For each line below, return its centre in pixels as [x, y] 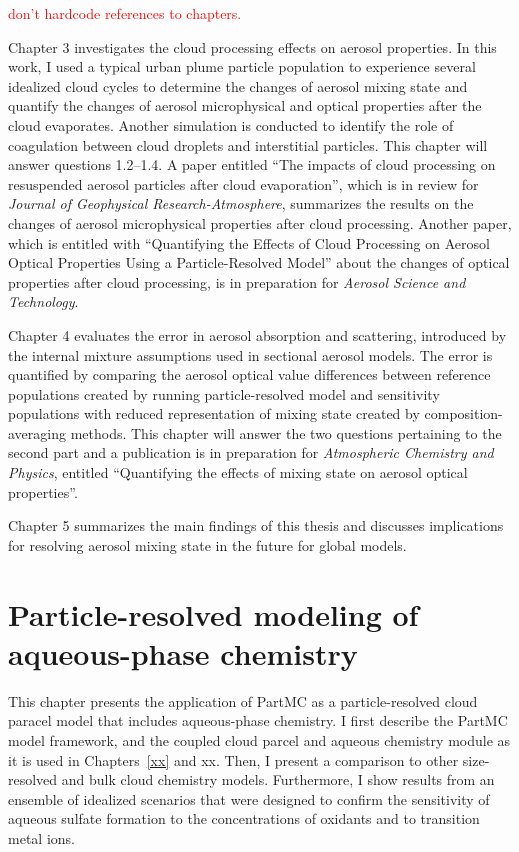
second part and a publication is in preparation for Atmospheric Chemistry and [251, 452]
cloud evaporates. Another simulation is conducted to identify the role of [231, 124]
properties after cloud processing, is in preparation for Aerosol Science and [237, 281]
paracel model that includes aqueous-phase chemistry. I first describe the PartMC [258, 720]
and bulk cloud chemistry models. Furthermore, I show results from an [278, 779]
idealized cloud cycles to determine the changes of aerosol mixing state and [238, 85]
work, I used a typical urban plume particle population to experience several [242, 66]
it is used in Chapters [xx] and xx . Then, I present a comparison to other [233, 759]
